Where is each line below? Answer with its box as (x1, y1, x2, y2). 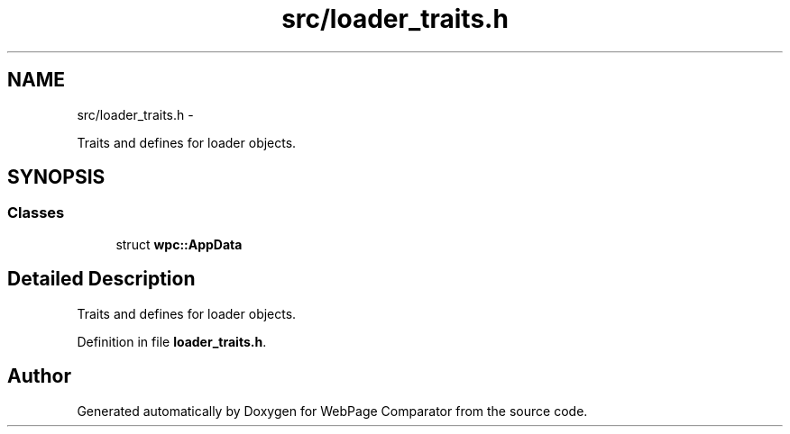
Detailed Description (7, 267, 196, 291)
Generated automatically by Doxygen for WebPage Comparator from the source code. (77, 402, 588, 419)
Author (7, 365, 71, 388)
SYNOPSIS (7, 166, 106, 189)
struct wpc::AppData (115, 236, 243, 252)
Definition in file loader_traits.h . (77, 333, 267, 349)
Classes (7, 203, 65, 222)
